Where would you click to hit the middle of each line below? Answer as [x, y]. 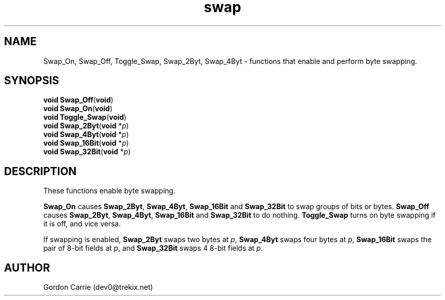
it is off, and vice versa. [82, 224]
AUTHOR [27, 268]
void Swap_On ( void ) [78, 109]
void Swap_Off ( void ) [78, 100]
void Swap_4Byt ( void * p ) [86, 135]
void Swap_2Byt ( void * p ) [86, 126]
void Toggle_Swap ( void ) [85, 117]
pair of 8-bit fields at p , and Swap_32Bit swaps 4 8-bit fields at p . [153, 248]
